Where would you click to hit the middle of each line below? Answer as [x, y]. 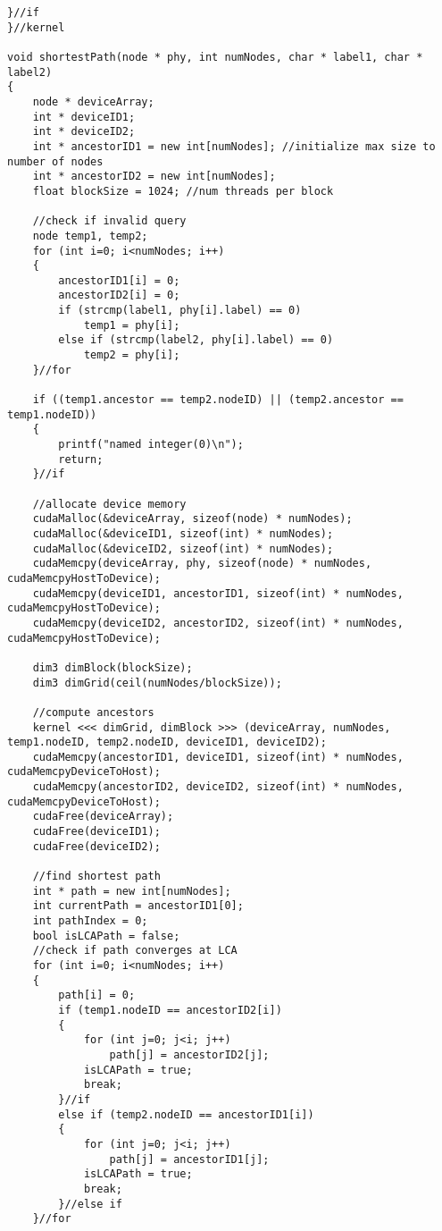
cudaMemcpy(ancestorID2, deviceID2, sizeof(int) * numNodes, [218, 787]
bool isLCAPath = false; [106, 936]
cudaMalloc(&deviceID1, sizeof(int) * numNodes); [183, 533]
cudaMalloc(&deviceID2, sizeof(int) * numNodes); [183, 548]
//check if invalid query [109, 221]
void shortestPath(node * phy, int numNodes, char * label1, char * [215, 57]
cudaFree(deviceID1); [96, 832]
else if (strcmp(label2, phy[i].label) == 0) [196, 340]
